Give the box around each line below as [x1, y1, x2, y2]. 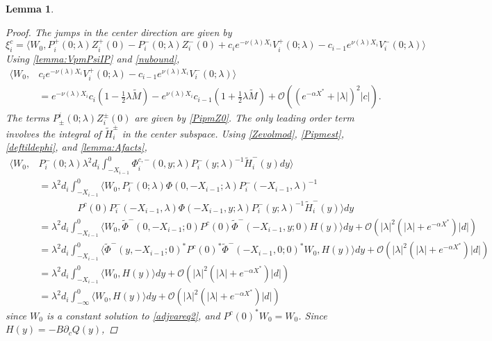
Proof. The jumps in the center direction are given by [6, 24, 232, 39]
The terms [6, 110, 49, 125]
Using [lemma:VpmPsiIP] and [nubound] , [6, 51, 180, 65]
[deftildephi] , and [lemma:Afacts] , [6, 140, 147, 154]
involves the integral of [6, 126, 101, 140]
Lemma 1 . [6, 1, 54, 15]
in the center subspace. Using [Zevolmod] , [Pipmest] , [122, 126, 344, 140]
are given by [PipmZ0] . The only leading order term [134, 110, 354, 125]
